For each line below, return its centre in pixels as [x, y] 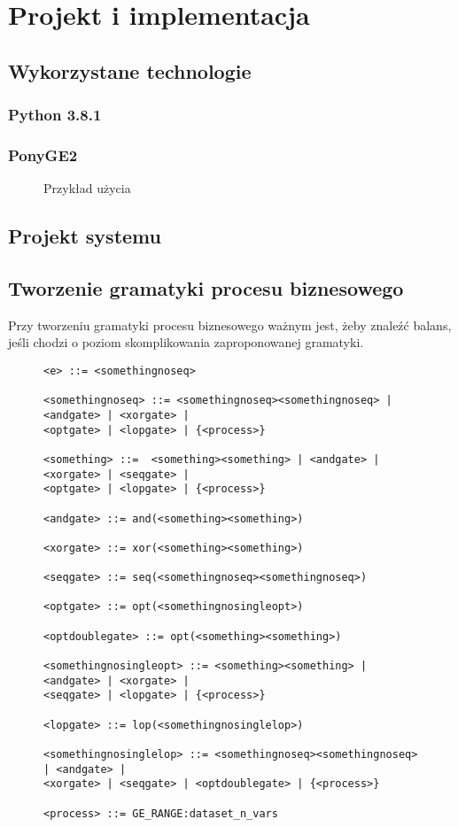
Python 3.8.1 [55, 115]
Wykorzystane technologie [130, 70]
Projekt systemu [85, 236]
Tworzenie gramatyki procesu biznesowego [206, 287]
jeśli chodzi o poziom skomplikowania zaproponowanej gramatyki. [186, 342]
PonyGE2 [43, 155]
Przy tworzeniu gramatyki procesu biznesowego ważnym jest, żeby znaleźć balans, [230, 325]
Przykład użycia [87, 188]
